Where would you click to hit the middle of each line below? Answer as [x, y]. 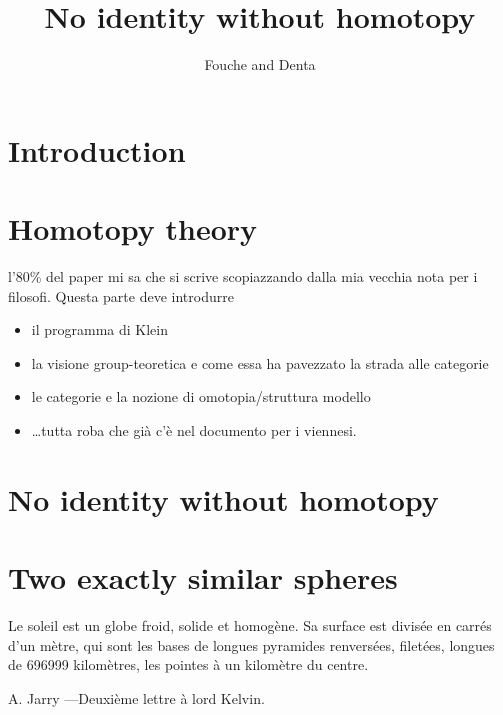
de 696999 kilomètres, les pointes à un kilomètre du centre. [188, 664]
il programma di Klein [100, 329]
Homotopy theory [133, 228]
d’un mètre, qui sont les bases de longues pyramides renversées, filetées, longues [251, 644]
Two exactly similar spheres [203, 577]
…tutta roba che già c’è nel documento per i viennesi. [194, 430]
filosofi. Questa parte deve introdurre [121, 295]
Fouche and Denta [260, 64]
